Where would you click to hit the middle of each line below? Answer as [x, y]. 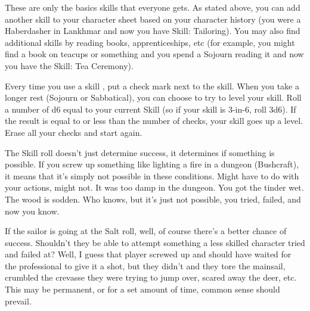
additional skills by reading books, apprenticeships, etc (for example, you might [150, 42]
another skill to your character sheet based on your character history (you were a [153, 19]
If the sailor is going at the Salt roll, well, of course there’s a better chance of [146, 231]
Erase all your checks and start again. [74, 132]
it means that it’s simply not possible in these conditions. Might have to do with [152, 175]
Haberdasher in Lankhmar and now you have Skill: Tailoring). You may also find [153, 31]
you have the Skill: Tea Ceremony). [69, 65]
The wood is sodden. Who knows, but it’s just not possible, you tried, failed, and [153, 199]
